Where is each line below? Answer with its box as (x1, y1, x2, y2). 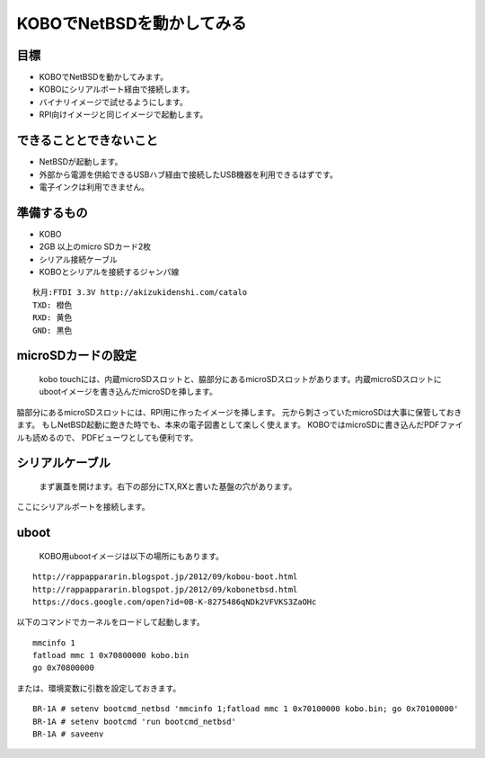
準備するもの (16, 205, 88, 220)
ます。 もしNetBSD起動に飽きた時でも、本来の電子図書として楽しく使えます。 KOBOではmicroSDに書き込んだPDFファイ (16, 419, 463, 431)
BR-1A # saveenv (32, 729, 104, 739)
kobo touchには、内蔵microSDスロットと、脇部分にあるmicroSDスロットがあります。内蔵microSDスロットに (39, 373, 442, 384)
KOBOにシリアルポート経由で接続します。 (39, 84, 195, 94)
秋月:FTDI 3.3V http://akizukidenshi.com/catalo (32, 288, 248, 298)
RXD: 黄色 (32, 313, 73, 323)
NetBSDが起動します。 (39, 156, 123, 167)
